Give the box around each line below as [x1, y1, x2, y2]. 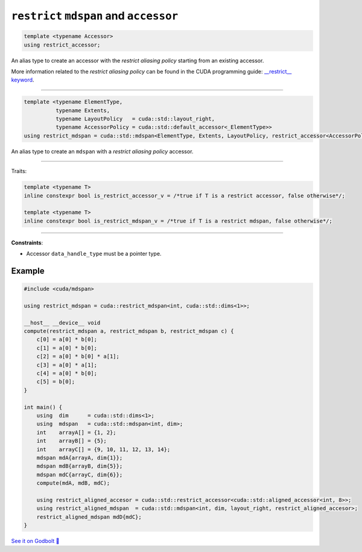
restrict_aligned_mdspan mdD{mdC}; [36, 513, 142, 520]
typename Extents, [55, 107, 110, 114]
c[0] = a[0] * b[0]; [36, 336, 98, 343]
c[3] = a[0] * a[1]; [36, 361, 98, 368]
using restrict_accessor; [24, 41, 101, 48]
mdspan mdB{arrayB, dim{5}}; [36, 463, 123, 470]
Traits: [11, 168, 27, 175]
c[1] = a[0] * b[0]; [36, 344, 98, 351]
